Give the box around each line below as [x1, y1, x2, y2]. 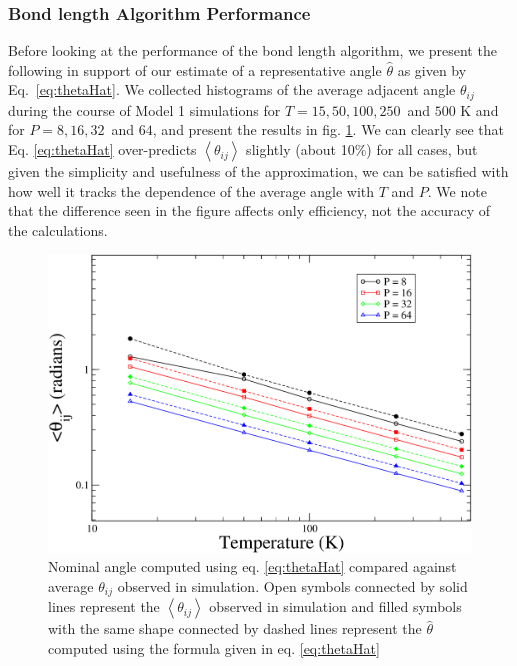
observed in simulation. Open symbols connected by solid [117, 576, 468, 597]
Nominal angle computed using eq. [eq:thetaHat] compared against [48, 556, 457, 577]
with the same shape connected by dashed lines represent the [48, 618, 422, 639]
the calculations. [8, 219, 108, 240]
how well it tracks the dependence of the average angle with [8, 180, 375, 201]
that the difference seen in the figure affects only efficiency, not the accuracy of [8, 200, 491, 221]
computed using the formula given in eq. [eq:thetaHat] [48, 638, 380, 659]
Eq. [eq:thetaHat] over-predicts [8, 139, 197, 160]
